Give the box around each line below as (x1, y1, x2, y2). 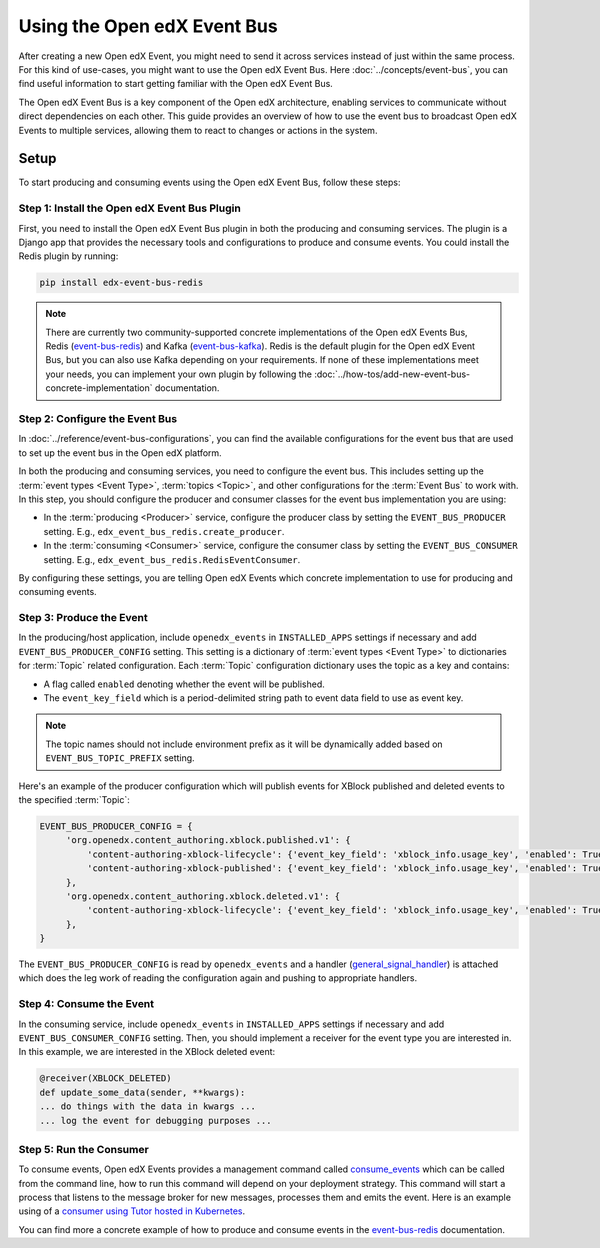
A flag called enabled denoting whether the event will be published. (43, 678, 325, 690)
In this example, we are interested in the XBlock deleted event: (18, 1046, 276, 1058)
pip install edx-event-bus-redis (39, 277, 204, 289)
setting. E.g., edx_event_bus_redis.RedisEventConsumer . (43, 553, 301, 565)
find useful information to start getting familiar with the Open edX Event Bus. (18, 78, 334, 90)
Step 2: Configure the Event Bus (18, 412, 178, 426)
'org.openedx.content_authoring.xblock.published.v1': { (65, 835, 351, 846)
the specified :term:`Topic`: (18, 793, 130, 805)
